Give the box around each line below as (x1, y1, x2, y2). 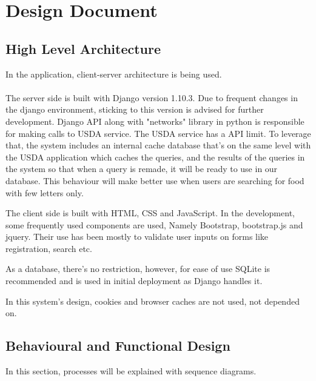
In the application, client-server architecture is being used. (5, 67, 222, 80)
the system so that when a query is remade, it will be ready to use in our (5, 162, 278, 175)
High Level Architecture (5, 39, 161, 58)
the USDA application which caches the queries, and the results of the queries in (5, 150, 305, 163)
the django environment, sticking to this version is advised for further (5, 103, 264, 116)
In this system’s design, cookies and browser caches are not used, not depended (5, 294, 300, 307)
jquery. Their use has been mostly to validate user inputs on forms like (5, 230, 269, 243)
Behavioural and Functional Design (5, 336, 230, 355)
